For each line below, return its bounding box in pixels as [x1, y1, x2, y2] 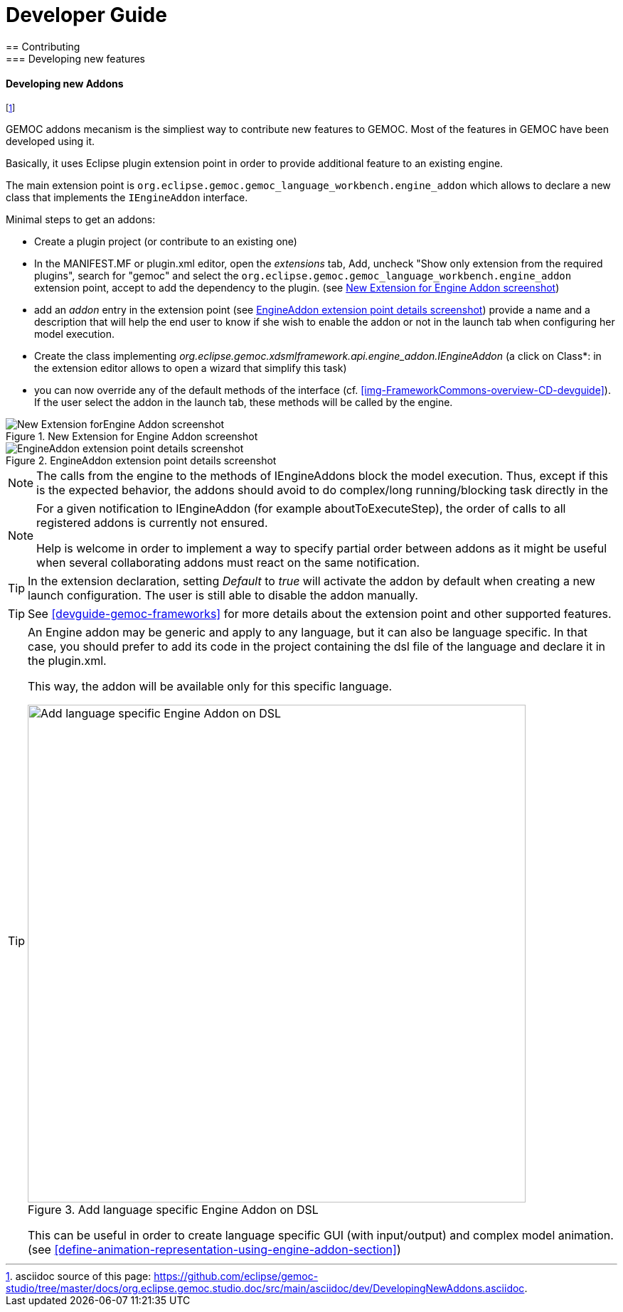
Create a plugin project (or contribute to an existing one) [34, 235, 297, 247]
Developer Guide [6, 3, 167, 27]
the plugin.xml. [28, 653, 107, 668]
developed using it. [6, 134, 95, 147]
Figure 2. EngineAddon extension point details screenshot [6, 454, 277, 466]
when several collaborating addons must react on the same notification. [36, 555, 420, 570]
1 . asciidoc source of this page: [6, 1269, 151, 1282]
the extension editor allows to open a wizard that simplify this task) [34, 361, 347, 374]
